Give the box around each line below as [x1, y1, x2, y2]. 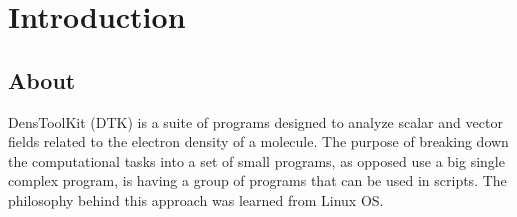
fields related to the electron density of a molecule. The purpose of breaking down [8, 131, 509, 152]
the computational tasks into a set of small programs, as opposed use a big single [8, 150, 505, 171]
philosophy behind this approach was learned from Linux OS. [8, 189, 384, 210]
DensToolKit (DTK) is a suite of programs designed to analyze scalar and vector [8, 111, 503, 132]
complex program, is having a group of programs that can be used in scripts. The [8, 170, 507, 191]
